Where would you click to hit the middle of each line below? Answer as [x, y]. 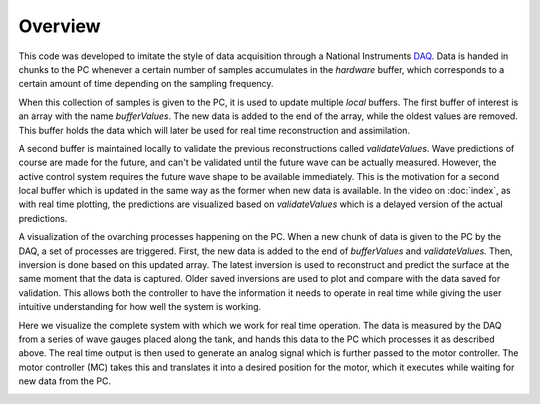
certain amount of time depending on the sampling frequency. [146, 84]
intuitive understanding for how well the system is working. [140, 307]
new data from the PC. [65, 381]
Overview [59, 26]
